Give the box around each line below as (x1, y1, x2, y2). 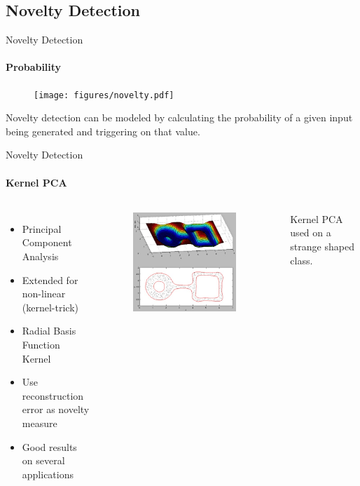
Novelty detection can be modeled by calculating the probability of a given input (6, 110, 353, 125)
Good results (22, 439, 77, 454)
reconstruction (22, 388, 84, 403)
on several (22, 453, 65, 468)
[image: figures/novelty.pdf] (34, 90, 174, 100)
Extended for (22, 272, 78, 287)
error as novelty (22, 402, 90, 417)
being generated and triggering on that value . (6, 123, 200, 138)
